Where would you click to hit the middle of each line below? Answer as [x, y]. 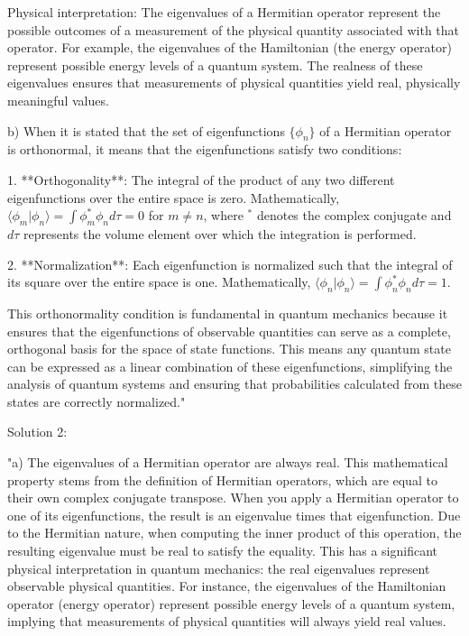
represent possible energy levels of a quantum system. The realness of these [215, 65]
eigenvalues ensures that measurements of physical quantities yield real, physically [234, 83]
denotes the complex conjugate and [354, 215]
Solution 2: [37, 432]
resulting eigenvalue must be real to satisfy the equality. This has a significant [222, 551]
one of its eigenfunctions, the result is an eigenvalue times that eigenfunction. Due [234, 515]
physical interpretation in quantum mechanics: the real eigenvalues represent [219, 568]
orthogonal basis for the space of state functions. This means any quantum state [229, 349]
